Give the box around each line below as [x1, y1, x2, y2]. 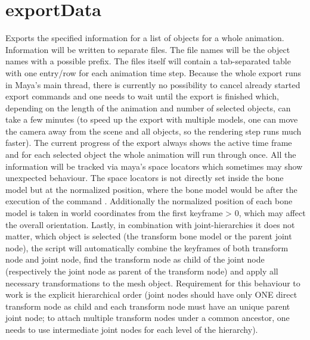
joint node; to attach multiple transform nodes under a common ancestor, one [5, 311, 290, 324]
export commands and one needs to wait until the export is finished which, [5, 90, 279, 102]
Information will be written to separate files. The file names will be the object [5, 43, 290, 55]
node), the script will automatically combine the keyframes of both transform [5, 241, 289, 254]
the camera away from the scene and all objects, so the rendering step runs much [5, 124, 302, 137]
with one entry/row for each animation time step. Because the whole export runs [5, 66, 302, 79]
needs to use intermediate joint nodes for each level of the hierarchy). [5, 323, 258, 335]
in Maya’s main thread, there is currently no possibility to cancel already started [5, 78, 300, 91]
